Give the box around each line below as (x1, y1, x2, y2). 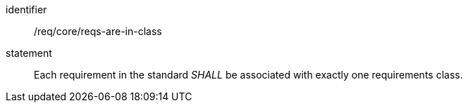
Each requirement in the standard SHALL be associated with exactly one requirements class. (34, 69, 463, 81)
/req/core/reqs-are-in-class (34, 25, 162, 37)
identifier (6, 4, 47, 15)
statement (6, 47, 52, 59)
